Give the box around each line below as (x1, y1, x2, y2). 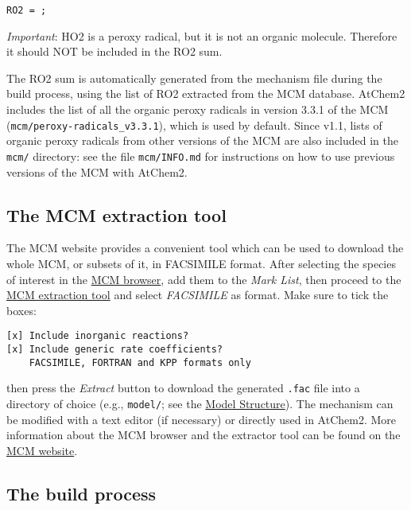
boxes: (6, 302, 37, 318)
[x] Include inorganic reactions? (6, 330, 189, 342)
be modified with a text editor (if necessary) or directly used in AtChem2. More (6, 411, 397, 427)
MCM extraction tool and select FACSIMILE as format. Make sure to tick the (6, 286, 389, 303)
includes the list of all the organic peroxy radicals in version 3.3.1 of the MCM (6, 101, 389, 118)
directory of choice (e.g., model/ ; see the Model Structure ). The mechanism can (6, 395, 394, 411)
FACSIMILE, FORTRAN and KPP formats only (29, 356, 251, 368)
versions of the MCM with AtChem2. (6, 163, 188, 180)
